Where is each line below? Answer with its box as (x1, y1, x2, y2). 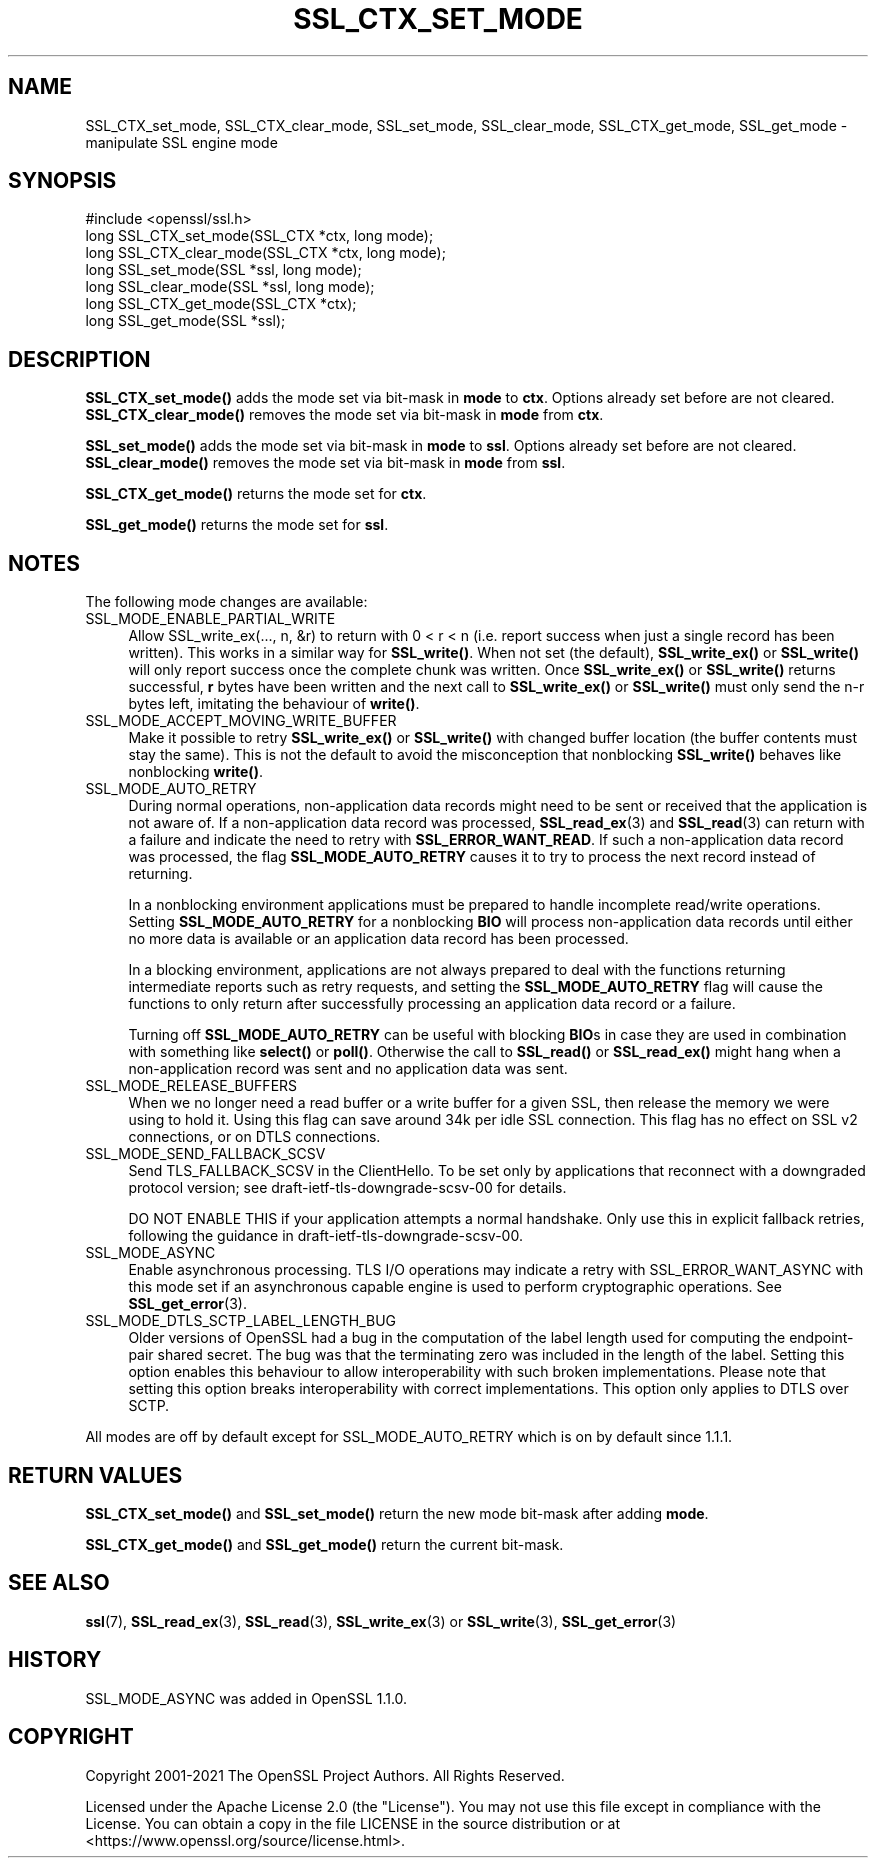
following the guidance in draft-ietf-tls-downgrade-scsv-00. (128, 1227, 523, 1245)
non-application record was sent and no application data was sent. (128, 1060, 568, 1078)
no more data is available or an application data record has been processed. (128, 930, 629, 948)
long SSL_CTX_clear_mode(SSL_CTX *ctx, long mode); (85, 244, 446, 262)
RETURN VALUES (8, 1462, 183, 1488)
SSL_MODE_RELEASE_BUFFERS (85, 1077, 298, 1095)
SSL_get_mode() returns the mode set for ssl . (85, 516, 389, 534)
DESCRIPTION (8, 346, 151, 372)
